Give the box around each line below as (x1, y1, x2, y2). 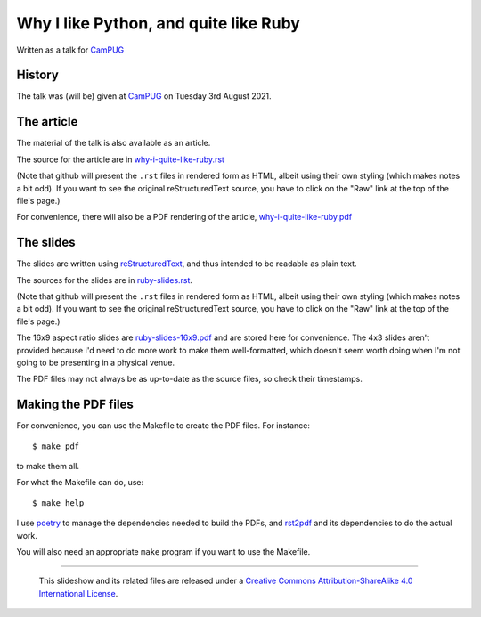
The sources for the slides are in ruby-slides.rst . (16, 274, 193, 285)
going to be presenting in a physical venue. (16, 357, 175, 368)
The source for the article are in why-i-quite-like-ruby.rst (16, 154, 224, 165)
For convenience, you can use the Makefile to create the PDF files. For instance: (16, 420, 311, 431)
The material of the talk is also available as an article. (16, 138, 211, 149)
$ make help (32, 498, 85, 507)
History (16, 68, 60, 83)
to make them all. (16, 461, 80, 472)
